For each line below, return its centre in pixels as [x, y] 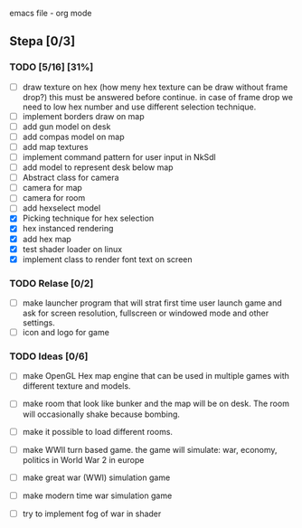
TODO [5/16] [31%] [52, 67]
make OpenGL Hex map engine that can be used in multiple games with [156, 376]
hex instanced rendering [68, 229]
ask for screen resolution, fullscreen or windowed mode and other [146, 313]
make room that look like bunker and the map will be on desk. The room [156, 404]
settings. [39, 323]
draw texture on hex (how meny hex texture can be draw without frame [155, 87]
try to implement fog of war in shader [92, 514]
